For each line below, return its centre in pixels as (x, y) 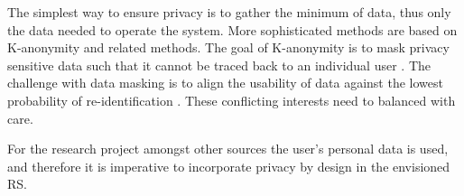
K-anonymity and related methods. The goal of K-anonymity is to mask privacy (228, 47)
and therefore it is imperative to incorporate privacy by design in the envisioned (229, 166)
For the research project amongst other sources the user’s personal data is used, (228, 149)
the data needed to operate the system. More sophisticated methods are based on (232, 29)
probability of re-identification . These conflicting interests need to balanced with (232, 100)
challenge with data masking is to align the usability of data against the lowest (225, 83)
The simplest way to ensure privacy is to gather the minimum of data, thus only (229, 12)
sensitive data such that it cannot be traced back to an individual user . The (219, 65)
